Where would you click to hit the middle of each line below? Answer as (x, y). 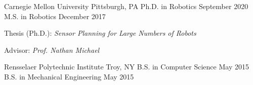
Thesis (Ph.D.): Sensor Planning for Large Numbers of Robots (100, 33)
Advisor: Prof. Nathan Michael (52, 50)
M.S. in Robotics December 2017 (55, 16)
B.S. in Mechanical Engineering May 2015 (69, 76)
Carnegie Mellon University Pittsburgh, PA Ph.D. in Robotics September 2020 (126, 6)
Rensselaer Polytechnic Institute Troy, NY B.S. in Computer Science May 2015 (126, 67)
